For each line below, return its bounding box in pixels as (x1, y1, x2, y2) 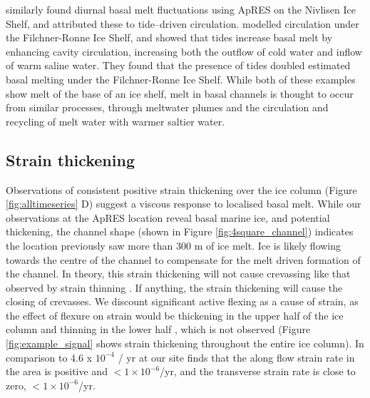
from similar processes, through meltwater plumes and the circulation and (6, 100, 329, 115)
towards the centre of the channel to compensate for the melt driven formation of (6, 252, 361, 267)
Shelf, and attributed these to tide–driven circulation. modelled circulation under (6, 16, 359, 31)
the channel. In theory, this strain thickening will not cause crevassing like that (6, 266, 351, 281)
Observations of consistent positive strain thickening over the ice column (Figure (6, 182, 357, 197)
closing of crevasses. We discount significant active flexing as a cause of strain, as (6, 294, 359, 309)
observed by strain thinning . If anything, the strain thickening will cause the (6, 280, 343, 295)
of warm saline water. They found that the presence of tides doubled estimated (6, 58, 351, 73)
